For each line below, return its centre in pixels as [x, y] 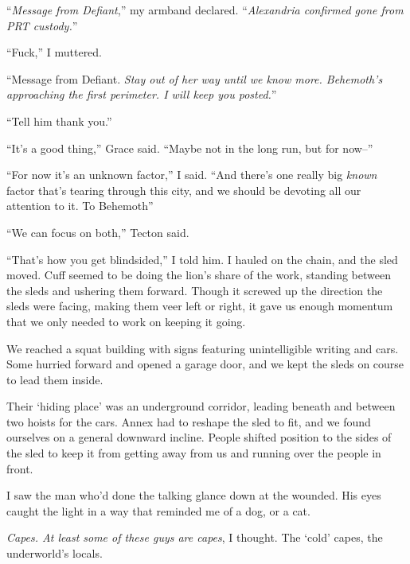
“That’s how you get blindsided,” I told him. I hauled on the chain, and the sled [202, 259]
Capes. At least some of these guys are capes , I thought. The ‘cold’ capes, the [195, 537]
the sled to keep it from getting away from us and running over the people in [194, 453]
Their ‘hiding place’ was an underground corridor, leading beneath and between [201, 406]
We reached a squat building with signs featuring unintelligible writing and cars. [203, 348]
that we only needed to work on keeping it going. [126, 321]
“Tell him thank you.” [59, 121]
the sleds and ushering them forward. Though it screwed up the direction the [195, 290]
